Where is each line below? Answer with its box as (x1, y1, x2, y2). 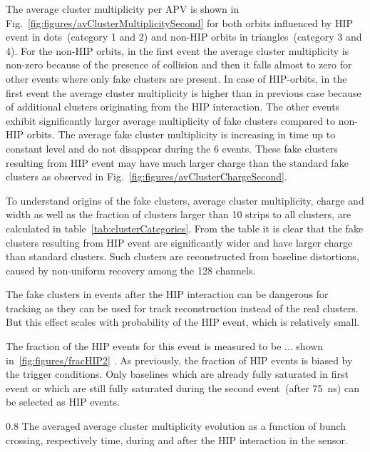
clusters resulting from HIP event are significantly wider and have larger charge (6, 235, 353, 250)
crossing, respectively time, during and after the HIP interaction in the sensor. (6, 432, 348, 447)
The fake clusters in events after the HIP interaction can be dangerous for (6, 287, 329, 302)
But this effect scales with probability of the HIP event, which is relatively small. (6, 314, 360, 329)
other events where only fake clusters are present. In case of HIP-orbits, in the (6, 71, 347, 86)
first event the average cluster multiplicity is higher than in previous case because (6, 85, 361, 100)
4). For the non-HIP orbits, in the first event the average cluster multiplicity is (6, 43, 349, 58)
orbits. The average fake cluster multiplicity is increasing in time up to (26, 127, 336, 142)
